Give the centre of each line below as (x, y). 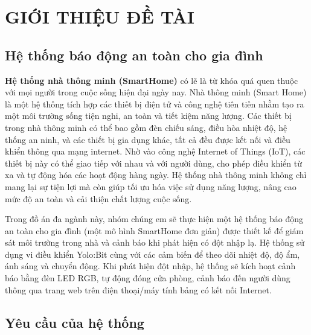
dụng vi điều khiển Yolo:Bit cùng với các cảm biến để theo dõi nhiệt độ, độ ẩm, (152, 254)
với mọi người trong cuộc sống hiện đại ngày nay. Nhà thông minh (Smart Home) (156, 92)
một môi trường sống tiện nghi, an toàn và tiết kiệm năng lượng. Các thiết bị (148, 116)
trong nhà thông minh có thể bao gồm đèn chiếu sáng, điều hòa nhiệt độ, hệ (146, 127)
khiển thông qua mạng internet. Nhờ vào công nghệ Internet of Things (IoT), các (155, 151)
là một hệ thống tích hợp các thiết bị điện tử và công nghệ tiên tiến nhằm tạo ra (155, 104)
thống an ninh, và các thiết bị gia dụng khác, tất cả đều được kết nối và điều (148, 139)
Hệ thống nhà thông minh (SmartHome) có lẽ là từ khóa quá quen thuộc (152, 80)
